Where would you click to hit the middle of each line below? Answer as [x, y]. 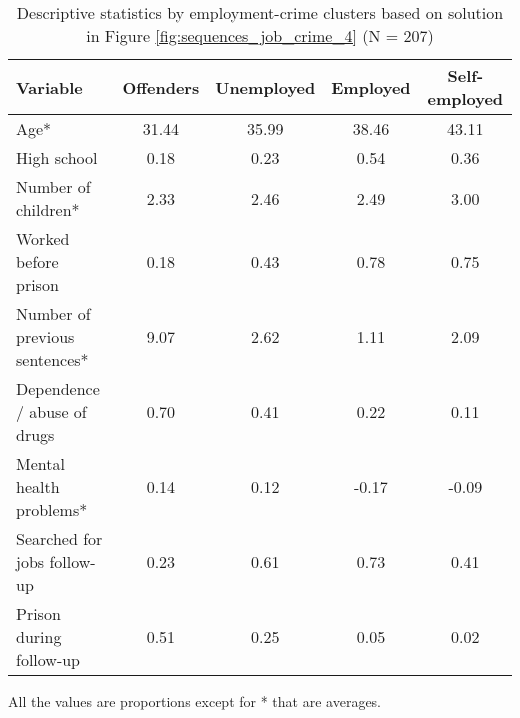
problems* [52, 509]
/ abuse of [51, 411]
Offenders [161, 87]
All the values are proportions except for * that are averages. [195, 701]
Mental [40, 463]
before [37, 261]
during [39, 636]
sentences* [52, 359]
